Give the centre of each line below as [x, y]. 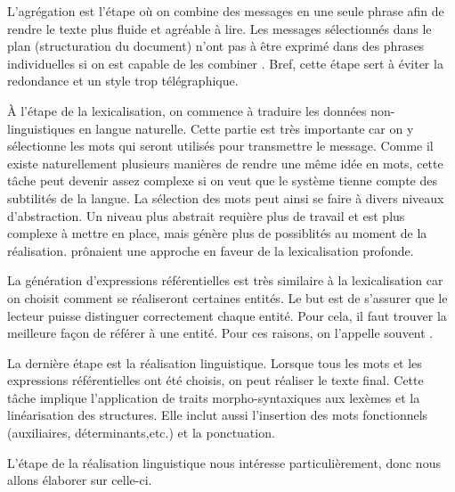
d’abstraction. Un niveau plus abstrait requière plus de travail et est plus [206, 215]
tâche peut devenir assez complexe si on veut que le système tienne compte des [222, 180]
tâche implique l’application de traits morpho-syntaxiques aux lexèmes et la [214, 397]
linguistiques [41, 128]
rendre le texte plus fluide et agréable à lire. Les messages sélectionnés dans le [219, 28]
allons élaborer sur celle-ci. [80, 480]
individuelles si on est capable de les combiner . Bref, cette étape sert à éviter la [225, 63]
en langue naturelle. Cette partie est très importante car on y [246, 128]
